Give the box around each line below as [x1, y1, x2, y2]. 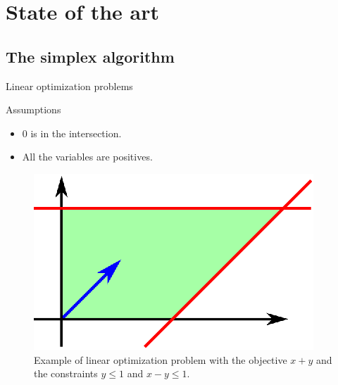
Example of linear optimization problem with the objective [34, 352, 287, 367]
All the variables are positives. [22, 149, 153, 164]
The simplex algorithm [6, 45, 175, 67]
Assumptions [6, 102, 61, 117]
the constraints [34, 366, 98, 381]
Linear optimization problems [6, 78, 133, 93]
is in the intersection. [30, 125, 122, 140]
